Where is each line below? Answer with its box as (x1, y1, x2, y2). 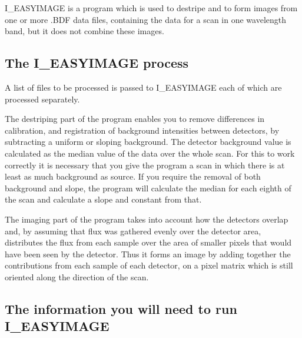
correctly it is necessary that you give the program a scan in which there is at (5, 158, 285, 171)
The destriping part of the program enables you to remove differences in (5, 112, 265, 125)
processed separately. (5, 92, 80, 105)
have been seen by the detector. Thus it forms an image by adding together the (5, 247, 291, 260)
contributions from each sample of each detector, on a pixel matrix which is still (5, 259, 293, 271)
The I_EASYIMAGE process (5, 54, 189, 72)
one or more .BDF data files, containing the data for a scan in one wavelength (5, 13, 287, 25)
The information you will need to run (5, 299, 237, 317)
